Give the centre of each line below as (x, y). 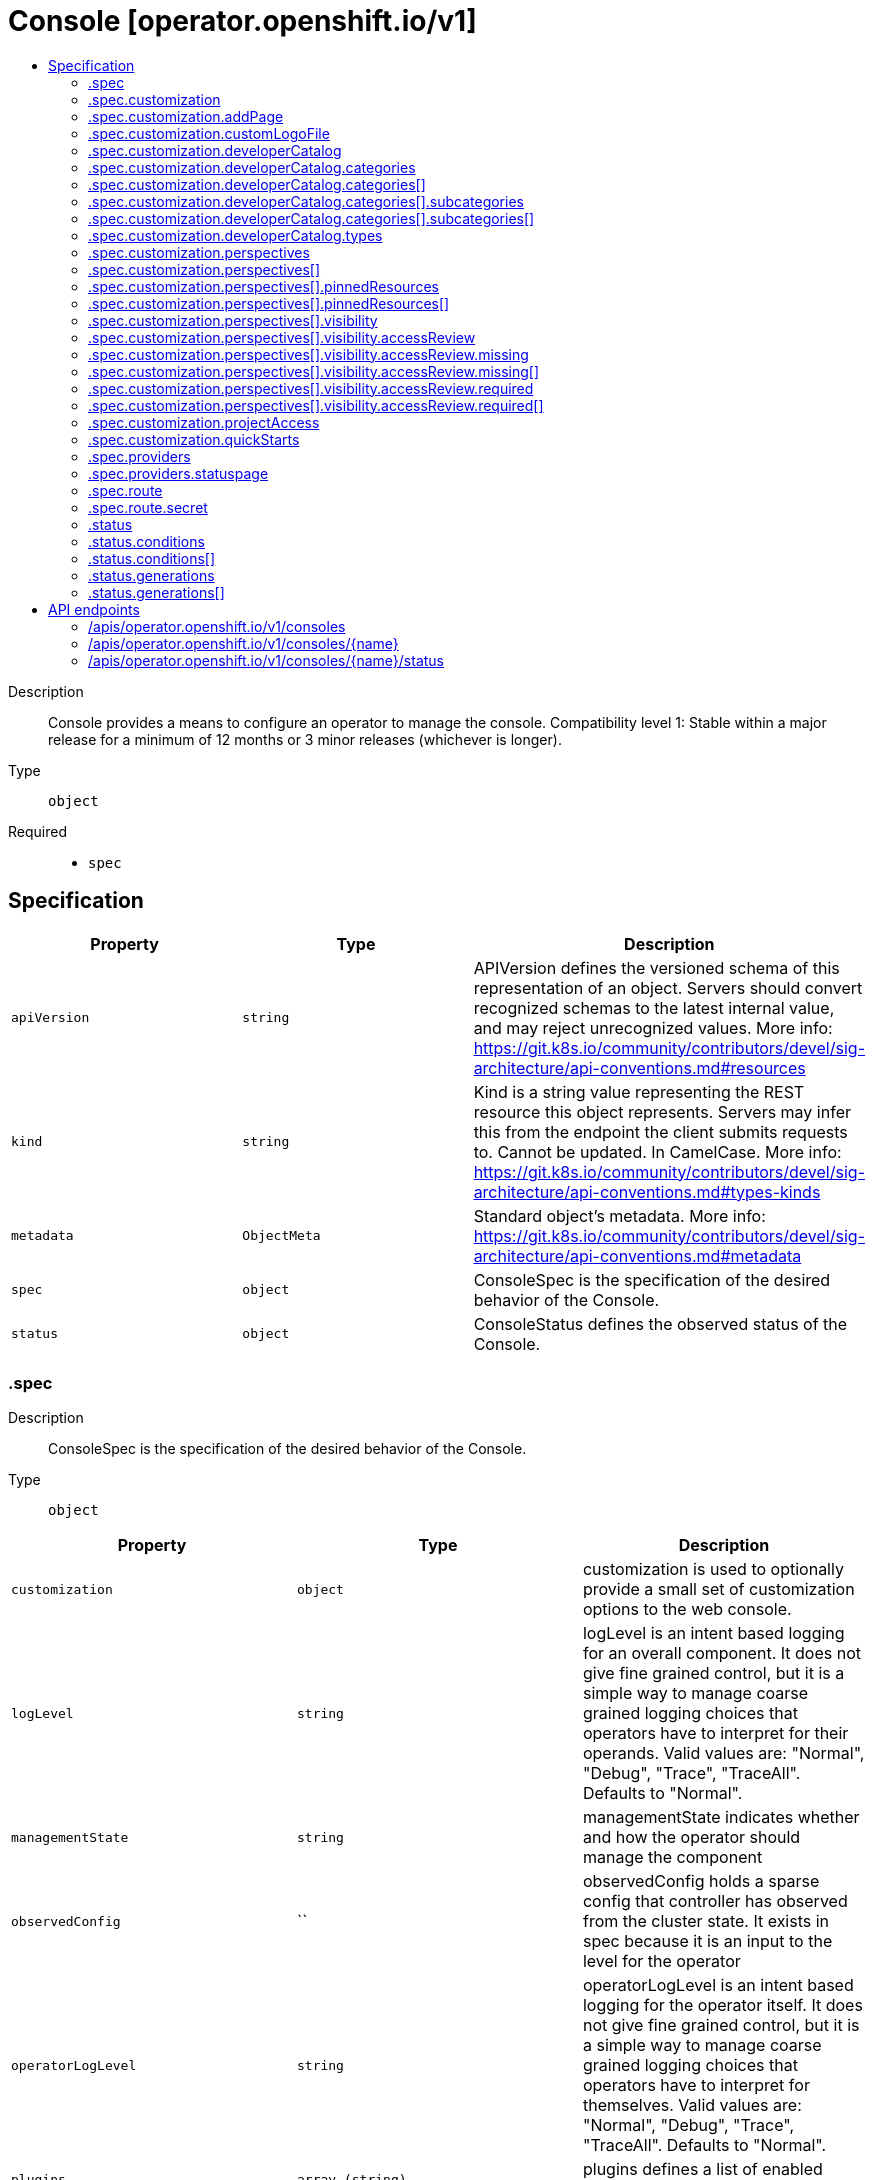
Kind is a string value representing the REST (639, 1091)
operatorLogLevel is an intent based (718, 1985)
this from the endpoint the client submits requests (660, 1131)
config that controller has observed (715, 1901)
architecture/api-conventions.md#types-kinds (647, 1191)
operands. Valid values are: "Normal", (723, 1753)
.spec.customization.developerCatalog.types (235, 235)
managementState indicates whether (721, 1817)
